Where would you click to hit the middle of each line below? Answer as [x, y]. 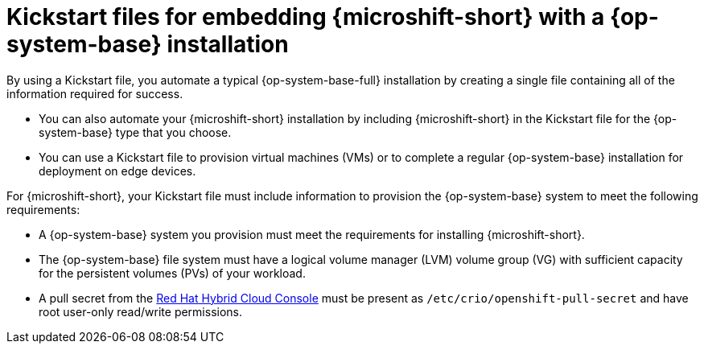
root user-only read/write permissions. [141, 311]
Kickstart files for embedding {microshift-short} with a [306, 17]
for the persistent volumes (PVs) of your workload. [172, 273]
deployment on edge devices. [117, 171]
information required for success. [95, 93]
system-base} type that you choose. [135, 132]
